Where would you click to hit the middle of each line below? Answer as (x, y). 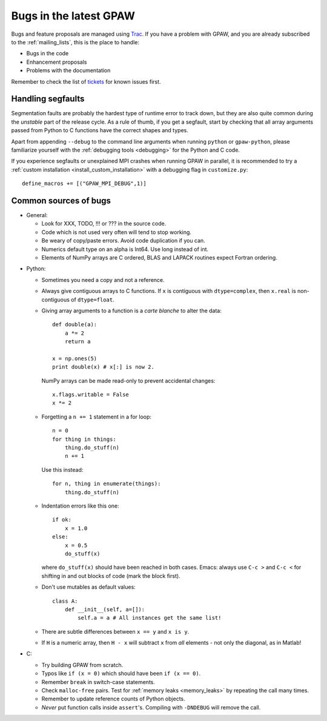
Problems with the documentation (68, 70)
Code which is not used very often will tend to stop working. (117, 232)
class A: (65, 601)
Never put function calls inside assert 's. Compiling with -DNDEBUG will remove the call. (151, 707)
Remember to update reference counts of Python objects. (113, 699)
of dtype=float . (92, 300)
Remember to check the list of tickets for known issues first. (86, 81)
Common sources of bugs (61, 200)
